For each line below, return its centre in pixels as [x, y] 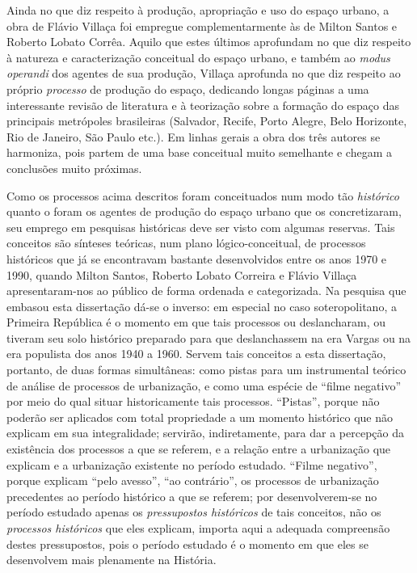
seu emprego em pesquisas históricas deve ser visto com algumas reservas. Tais [201, 227]
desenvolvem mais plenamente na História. [112, 560]
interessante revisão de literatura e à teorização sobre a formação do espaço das [203, 105]
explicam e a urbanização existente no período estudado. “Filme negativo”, [192, 464]
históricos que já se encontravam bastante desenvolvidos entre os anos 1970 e [197, 258]
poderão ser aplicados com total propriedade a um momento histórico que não [200, 417]
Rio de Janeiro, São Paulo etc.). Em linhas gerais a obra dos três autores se [194, 136]
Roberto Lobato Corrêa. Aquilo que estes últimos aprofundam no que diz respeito [209, 42]
